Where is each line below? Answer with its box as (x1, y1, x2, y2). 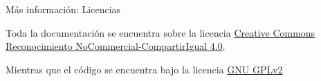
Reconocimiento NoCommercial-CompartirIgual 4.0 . (6, 39, 226, 53)
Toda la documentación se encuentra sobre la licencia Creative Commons (6, 25, 315, 39)
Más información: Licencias (6, 2, 121, 16)
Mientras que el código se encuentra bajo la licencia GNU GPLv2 (6, 62, 283, 76)
